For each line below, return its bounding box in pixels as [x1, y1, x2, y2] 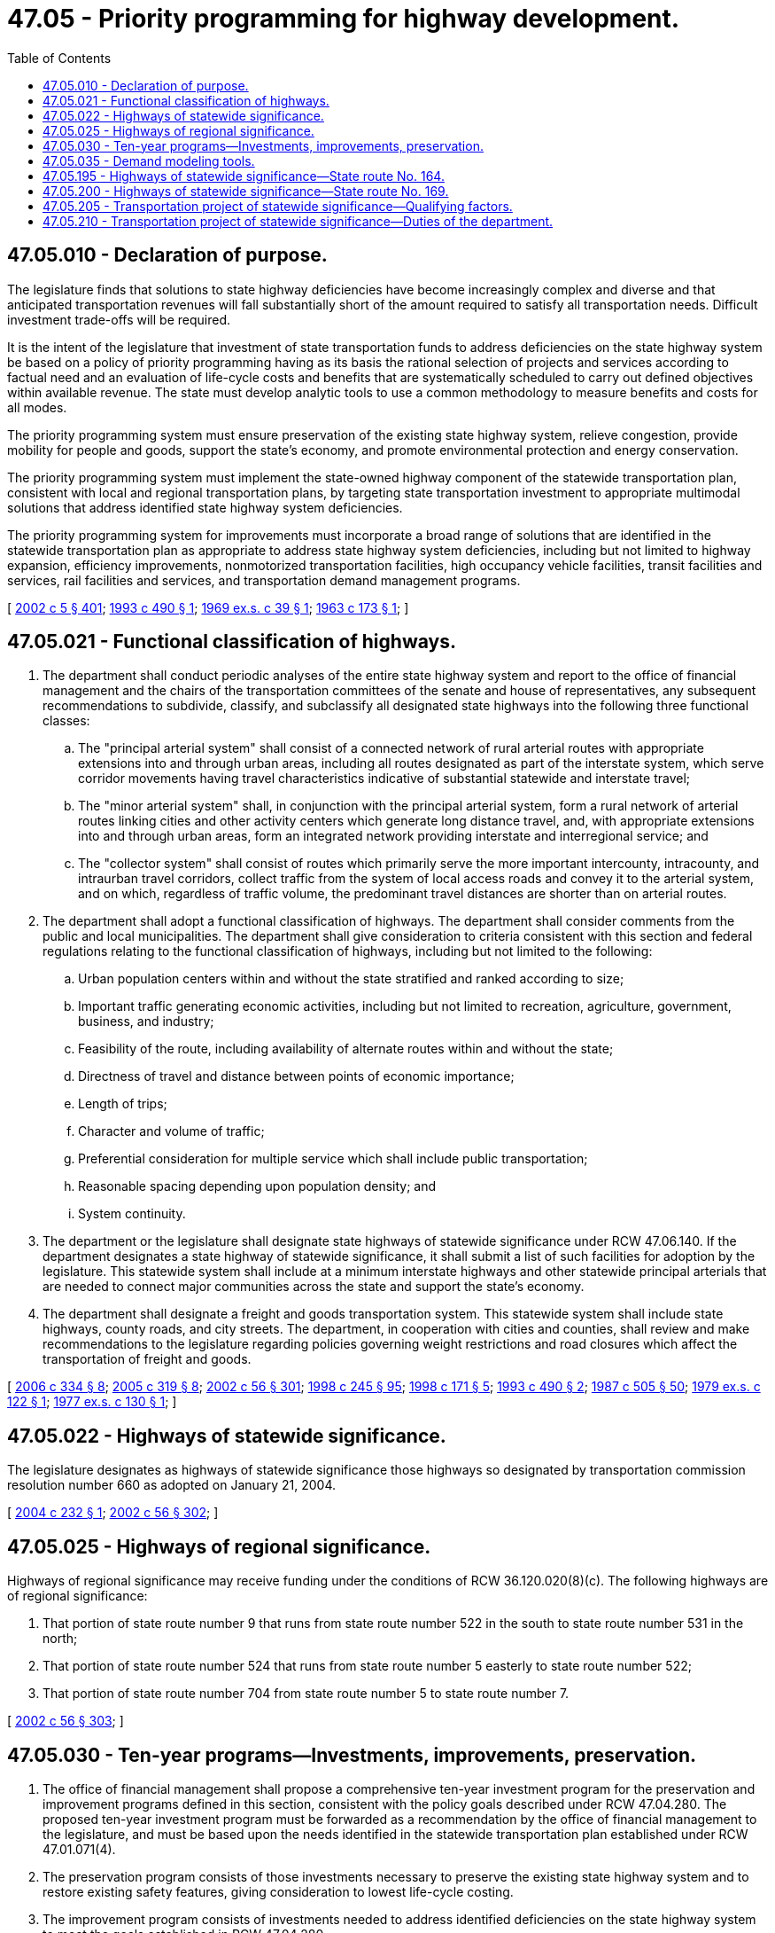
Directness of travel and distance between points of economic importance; [78, 1068, 515, 1084]
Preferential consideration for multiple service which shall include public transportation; [78, 1151, 588, 1167]
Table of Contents [7, 50, 112, 66]
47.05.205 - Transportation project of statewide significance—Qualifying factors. [43, 198, 513, 214]
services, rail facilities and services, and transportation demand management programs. [7, 572, 521, 588]
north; [43, 1631, 78, 1647]
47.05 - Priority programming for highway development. [7, 4, 680, 34]
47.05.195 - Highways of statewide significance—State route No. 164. [43, 168, 445, 184]
